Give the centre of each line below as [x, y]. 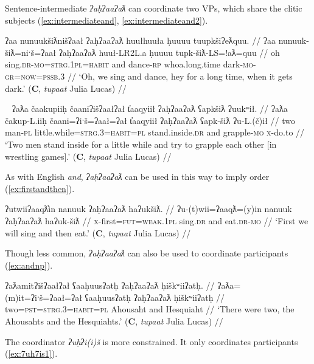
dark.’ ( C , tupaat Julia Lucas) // [66, 88]
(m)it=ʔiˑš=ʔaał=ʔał [44, 297]
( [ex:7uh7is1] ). [31, 353]
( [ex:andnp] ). [29, 265]
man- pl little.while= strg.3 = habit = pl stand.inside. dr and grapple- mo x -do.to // [155, 132]
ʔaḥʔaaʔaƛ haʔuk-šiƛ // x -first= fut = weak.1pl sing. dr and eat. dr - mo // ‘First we [157, 220]
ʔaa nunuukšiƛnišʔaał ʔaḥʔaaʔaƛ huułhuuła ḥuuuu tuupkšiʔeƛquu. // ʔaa [141, 40]
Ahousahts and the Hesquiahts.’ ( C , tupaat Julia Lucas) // [114, 321]
